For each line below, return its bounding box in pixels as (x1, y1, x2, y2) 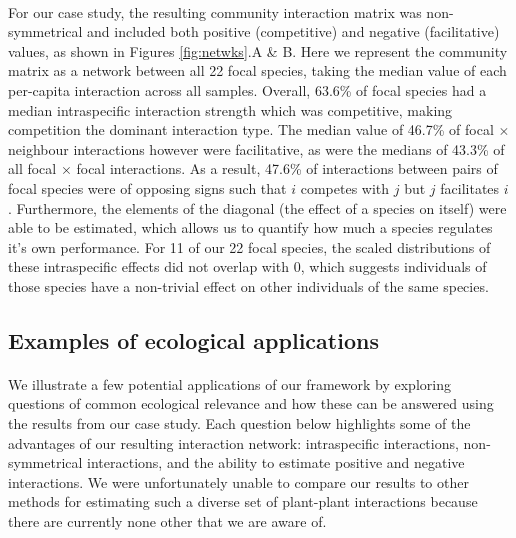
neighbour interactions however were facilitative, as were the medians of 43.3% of (8, 138, 505, 159)
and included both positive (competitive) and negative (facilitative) (87, 21, 500, 42)
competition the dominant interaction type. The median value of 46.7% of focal (8, 119, 494, 140)
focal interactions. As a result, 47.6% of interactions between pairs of (76, 158, 498, 179)
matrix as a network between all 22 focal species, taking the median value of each (8, 60, 507, 81)
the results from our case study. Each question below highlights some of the (8, 413, 471, 434)
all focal (8, 158, 57, 179)
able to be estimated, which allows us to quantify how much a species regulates (8, 217, 493, 238)
